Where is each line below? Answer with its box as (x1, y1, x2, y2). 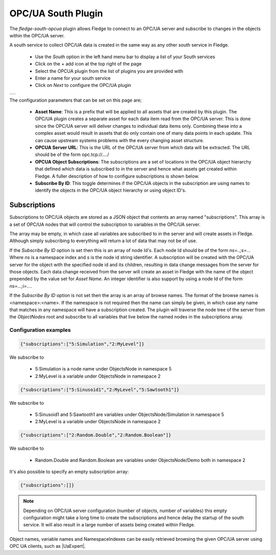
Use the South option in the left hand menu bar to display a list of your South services (35, 54, 216, 60)
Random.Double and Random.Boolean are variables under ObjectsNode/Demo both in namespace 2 (35, 457, 245, 463)
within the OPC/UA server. (9, 32, 65, 38)
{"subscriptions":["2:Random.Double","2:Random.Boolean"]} (20, 432, 171, 438)
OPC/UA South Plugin (9, 8, 103, 19)
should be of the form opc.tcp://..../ (35, 151, 109, 158)
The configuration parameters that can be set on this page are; (9, 97, 142, 103)
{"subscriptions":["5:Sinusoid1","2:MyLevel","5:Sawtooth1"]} (20, 386, 179, 392)
